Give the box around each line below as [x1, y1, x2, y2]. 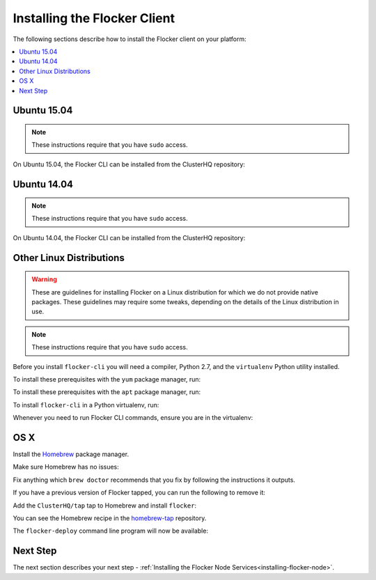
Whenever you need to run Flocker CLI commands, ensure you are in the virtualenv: [13, 414, 253, 422]
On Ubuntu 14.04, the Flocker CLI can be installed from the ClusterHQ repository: [13, 233, 246, 242]
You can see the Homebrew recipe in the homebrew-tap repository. [13, 514, 207, 522]
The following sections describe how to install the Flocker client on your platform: [13, 35, 246, 43]
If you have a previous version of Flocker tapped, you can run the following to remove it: [13, 488, 266, 497]
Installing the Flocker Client [13, 10, 175, 26]
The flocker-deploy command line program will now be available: [13, 526, 209, 535]
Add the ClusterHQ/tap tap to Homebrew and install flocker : [13, 501, 197, 510]
